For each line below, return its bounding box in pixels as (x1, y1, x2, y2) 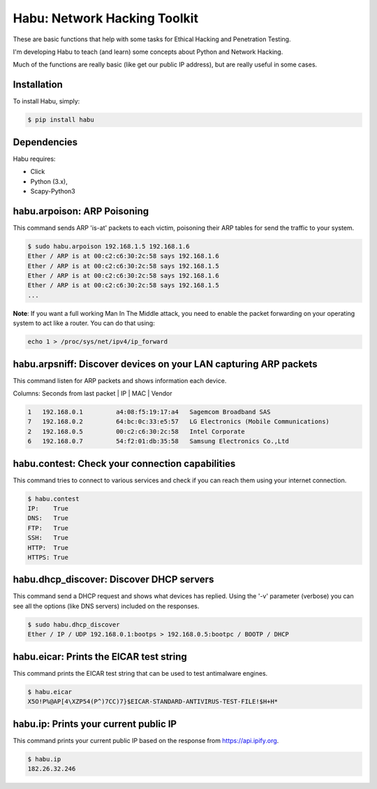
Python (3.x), (30, 177, 68, 185)
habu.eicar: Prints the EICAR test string (13, 651, 188, 663)
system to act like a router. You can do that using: (13, 319, 155, 328)
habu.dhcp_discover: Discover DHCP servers (13, 574, 214, 586)
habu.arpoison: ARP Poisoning (13, 205, 149, 217)
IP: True (27, 505, 69, 513)
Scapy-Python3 (30, 187, 76, 195)
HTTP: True (27, 544, 69, 551)
